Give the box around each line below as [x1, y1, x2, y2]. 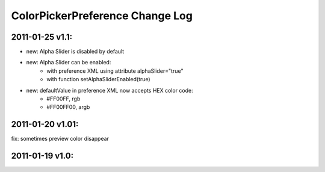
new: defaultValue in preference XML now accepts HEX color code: [26, 87, 194, 94]
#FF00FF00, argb [46, 103, 90, 111]
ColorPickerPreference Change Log [11, 9, 193, 22]
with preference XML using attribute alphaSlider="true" [46, 67, 184, 75]
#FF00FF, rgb [46, 95, 81, 102]
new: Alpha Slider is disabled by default [26, 48, 125, 55]
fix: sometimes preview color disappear [11, 135, 110, 143]
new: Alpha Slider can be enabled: [26, 59, 111, 66]
